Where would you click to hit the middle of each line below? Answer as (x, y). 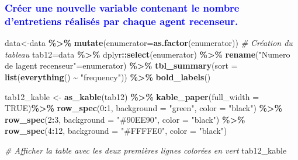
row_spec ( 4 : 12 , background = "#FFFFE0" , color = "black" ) (116, 131)
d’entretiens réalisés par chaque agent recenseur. (122, 21)
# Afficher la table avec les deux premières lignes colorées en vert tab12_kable (146, 150)
